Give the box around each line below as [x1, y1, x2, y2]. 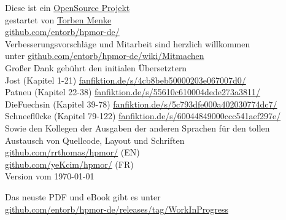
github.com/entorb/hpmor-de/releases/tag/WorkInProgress [5, 202, 228, 215]
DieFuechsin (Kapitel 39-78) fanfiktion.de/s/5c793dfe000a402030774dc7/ [5, 97, 277, 110]
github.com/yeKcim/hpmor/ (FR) [5, 157, 134, 170]
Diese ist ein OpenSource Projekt [5, 1, 130, 14]
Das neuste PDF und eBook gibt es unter [5, 190, 161, 203]
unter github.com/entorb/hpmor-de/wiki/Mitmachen [5, 49, 204, 62]
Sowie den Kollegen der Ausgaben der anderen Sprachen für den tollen [5, 121, 270, 134]
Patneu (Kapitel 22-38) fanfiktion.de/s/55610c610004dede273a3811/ [5, 85, 261, 98]
